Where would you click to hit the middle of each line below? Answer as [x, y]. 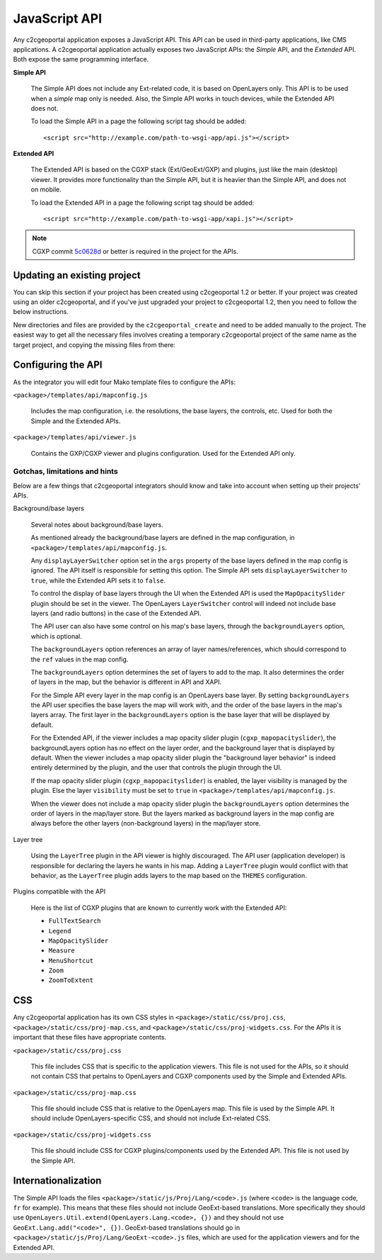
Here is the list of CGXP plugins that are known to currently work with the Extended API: [159, 908]
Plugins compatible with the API [59, 891]
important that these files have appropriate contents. [89, 1037]
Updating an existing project [77, 275]
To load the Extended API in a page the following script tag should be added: [143, 203]
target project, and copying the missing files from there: [94, 344]
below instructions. [41, 312]
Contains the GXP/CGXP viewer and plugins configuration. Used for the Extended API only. [163, 453]
